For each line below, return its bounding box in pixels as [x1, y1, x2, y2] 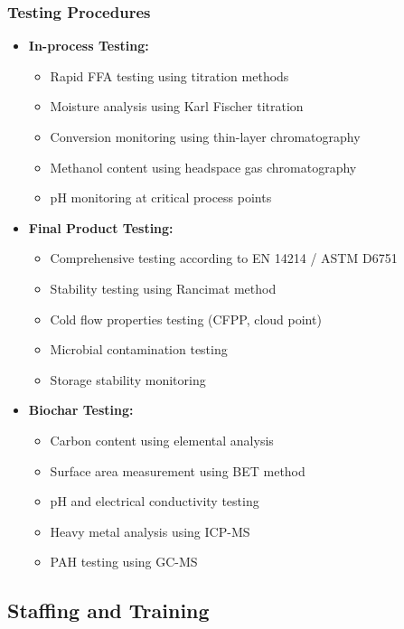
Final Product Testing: [28, 218, 174, 237]
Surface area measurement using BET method [50, 461, 305, 480]
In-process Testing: [28, 36, 149, 55]
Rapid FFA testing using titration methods [50, 66, 289, 85]
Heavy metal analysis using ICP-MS [50, 521, 250, 540]
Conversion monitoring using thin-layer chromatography [50, 127, 361, 146]
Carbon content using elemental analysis [50, 430, 274, 449]
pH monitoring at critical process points [50, 188, 272, 207]
